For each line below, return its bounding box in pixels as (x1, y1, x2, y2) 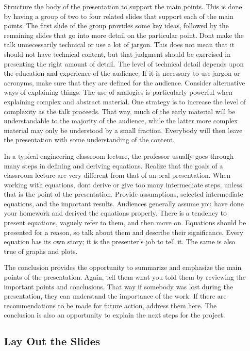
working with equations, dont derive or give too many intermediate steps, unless (4, 179, 242, 189)
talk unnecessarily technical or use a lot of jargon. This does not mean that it (4, 39, 234, 50)
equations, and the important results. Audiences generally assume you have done (4, 198, 244, 208)
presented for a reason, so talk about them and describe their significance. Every (4, 227, 244, 237)
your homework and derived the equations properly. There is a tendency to (4, 208, 227, 218)
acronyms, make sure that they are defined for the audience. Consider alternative (4, 77, 245, 87)
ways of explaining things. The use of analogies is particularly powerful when (4, 87, 233, 97)
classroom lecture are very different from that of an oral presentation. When (4, 170, 231, 180)
